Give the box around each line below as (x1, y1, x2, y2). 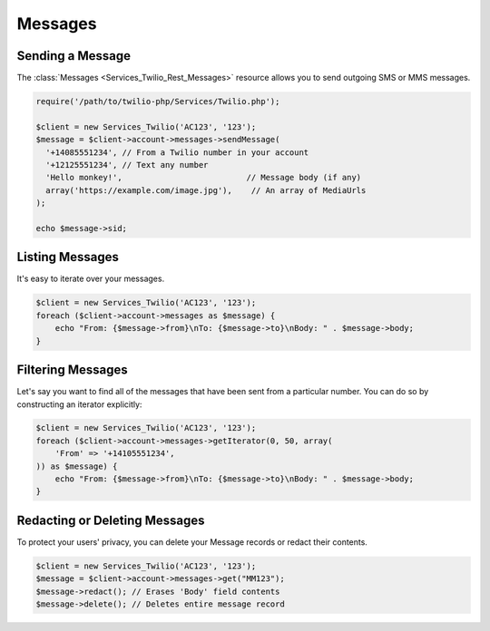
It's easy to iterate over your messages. (16, 273, 165, 285)
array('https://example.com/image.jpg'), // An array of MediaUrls (45, 185, 367, 195)
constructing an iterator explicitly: (16, 399, 142, 410)
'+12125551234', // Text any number (45, 160, 209, 170)
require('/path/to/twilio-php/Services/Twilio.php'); (35, 96, 280, 107)
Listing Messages (16, 249, 120, 265)
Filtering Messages (16, 363, 128, 378)
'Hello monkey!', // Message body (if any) (45, 172, 362, 183)
